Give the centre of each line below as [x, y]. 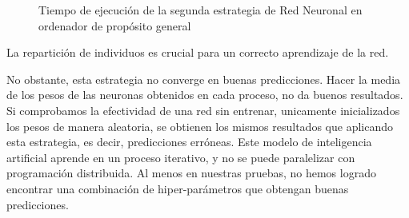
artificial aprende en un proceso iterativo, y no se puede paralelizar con [181, 157]
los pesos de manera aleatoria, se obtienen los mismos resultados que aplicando [200, 126]
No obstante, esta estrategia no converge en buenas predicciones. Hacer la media [204, 79]
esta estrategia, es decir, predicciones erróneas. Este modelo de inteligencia [189, 142]
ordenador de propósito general [115, 25]
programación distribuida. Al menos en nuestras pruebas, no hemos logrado [191, 173]
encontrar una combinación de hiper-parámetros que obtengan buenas [178, 188]
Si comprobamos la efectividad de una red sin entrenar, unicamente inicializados [203, 110]
